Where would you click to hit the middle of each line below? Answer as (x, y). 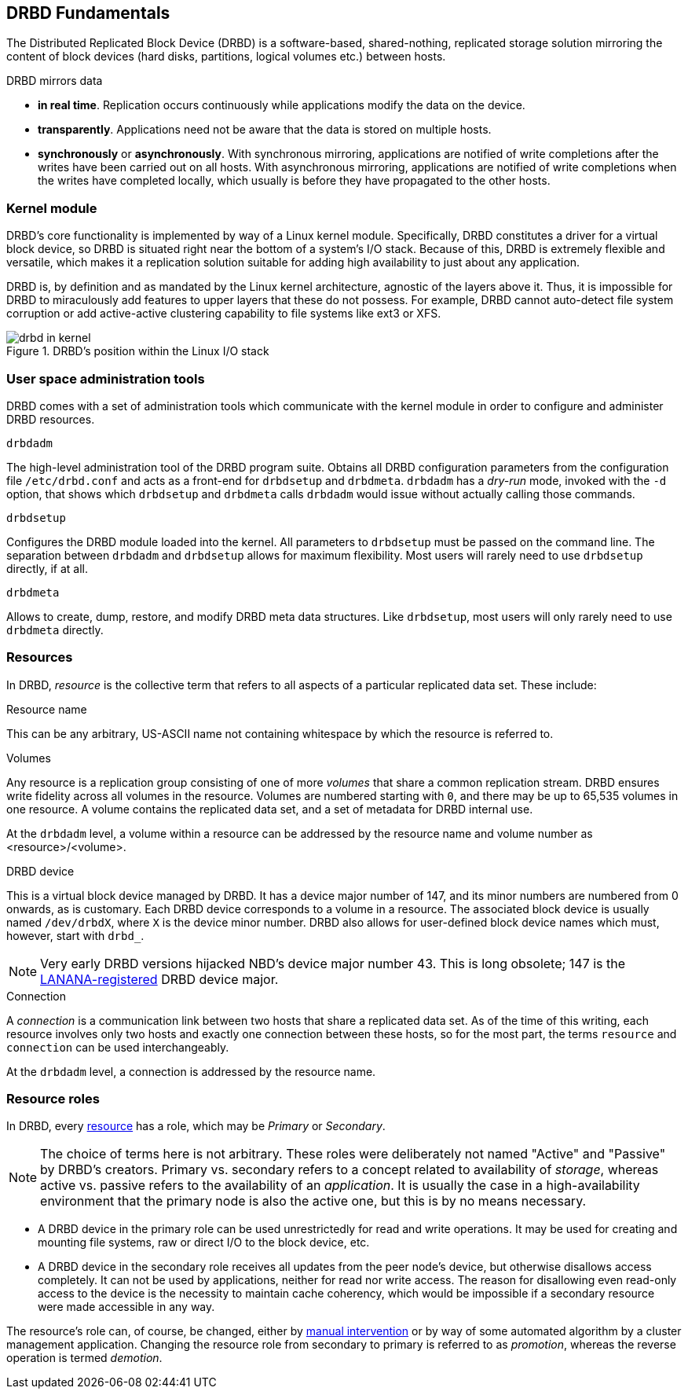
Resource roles (53, 1099)
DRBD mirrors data (55, 81)
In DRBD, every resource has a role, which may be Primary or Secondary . (196, 1126)
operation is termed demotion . (84, 1358)
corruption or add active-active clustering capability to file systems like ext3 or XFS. (224, 314)
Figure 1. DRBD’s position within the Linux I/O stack (138, 351)
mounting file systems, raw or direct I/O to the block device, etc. (204, 1243)
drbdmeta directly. (55, 630)
